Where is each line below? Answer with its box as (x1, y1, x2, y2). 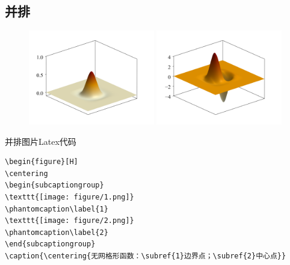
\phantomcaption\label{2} (5, 228, 108, 237)
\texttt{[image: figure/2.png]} (5, 216, 134, 225)
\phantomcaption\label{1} (5, 204, 108, 213)
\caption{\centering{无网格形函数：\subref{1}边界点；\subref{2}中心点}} (5, 251, 286, 260)
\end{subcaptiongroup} (5, 240, 96, 249)
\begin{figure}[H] (5, 157, 78, 166)
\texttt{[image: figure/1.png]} (5, 192, 134, 201)
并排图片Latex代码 (5, 135, 76, 147)
